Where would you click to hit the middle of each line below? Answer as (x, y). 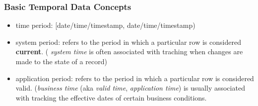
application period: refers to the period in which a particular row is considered (135, 78)
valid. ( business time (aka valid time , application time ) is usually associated (130, 88)
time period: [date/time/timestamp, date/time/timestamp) (105, 25)
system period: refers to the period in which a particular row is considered (128, 42)
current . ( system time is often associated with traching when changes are (129, 52)
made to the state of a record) (61, 61)
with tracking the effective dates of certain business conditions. (111, 97)
